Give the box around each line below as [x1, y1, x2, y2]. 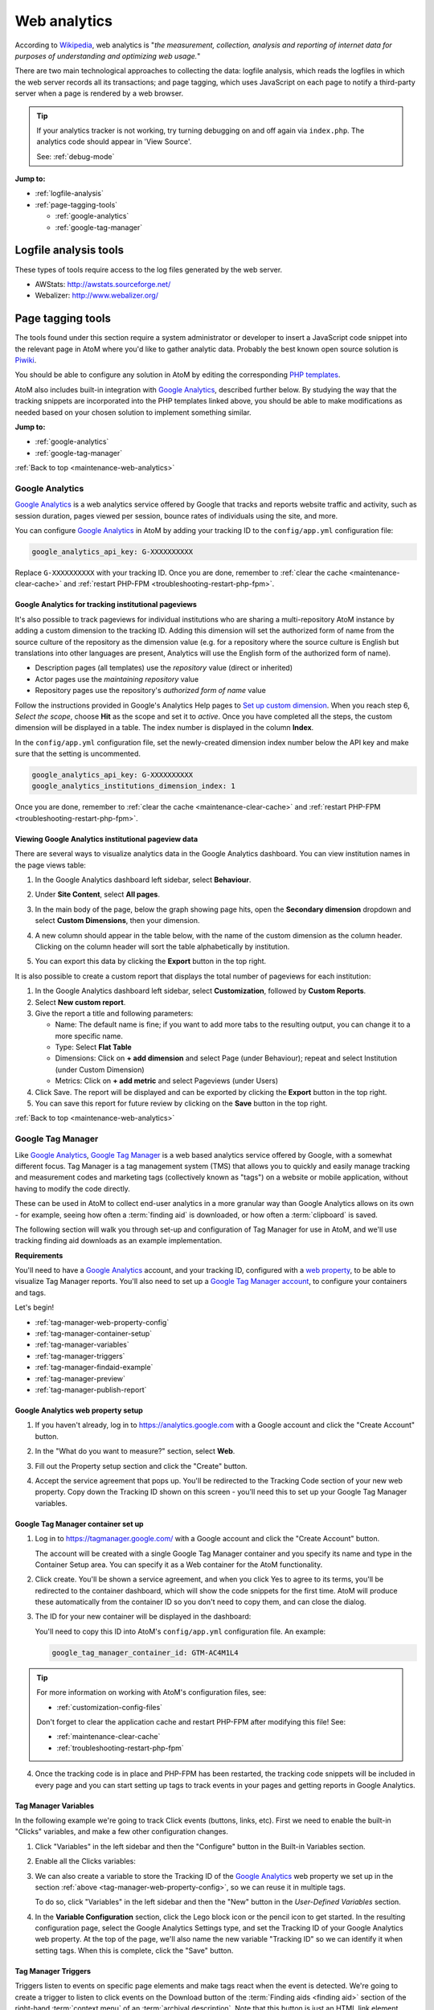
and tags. [14, 1287, 47, 1298]
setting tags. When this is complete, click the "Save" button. [35, 1946, 234, 1955]
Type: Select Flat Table [55, 1042, 132, 1052]
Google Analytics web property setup [14, 1405, 144, 1415]
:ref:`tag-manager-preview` [35, 1373, 126, 1383]
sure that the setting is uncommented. [14, 749, 141, 759]
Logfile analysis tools [14, 244, 125, 257]
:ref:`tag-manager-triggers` [35, 1351, 125, 1360]
